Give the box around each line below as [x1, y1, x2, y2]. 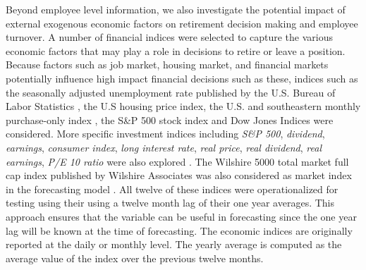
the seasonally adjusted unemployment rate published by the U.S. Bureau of [6, 85, 336, 99]
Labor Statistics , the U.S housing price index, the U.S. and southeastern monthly [6, 99, 361, 113]
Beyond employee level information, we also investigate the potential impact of [6, 2, 346, 16]
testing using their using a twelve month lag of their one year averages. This [6, 195, 335, 210]
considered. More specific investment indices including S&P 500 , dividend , [6, 126, 325, 141]
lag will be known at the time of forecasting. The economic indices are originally [6, 223, 353, 238]
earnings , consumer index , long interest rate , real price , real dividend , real [6, 140, 322, 154]
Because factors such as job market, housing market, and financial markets [6, 57, 329, 72]
